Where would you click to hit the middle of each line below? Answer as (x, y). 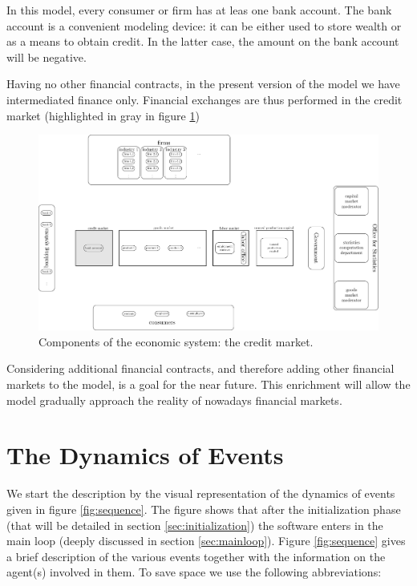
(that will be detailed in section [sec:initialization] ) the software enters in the (195, 525)
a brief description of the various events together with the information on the (196, 556)
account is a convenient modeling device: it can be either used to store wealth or (204, 25)
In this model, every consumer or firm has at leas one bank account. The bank (199, 10)
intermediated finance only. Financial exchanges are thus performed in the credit (204, 99)
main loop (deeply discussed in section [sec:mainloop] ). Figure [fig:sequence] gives (206, 541)
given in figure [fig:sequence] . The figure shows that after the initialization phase (204, 509)
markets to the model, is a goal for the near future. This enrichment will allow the (208, 384)
